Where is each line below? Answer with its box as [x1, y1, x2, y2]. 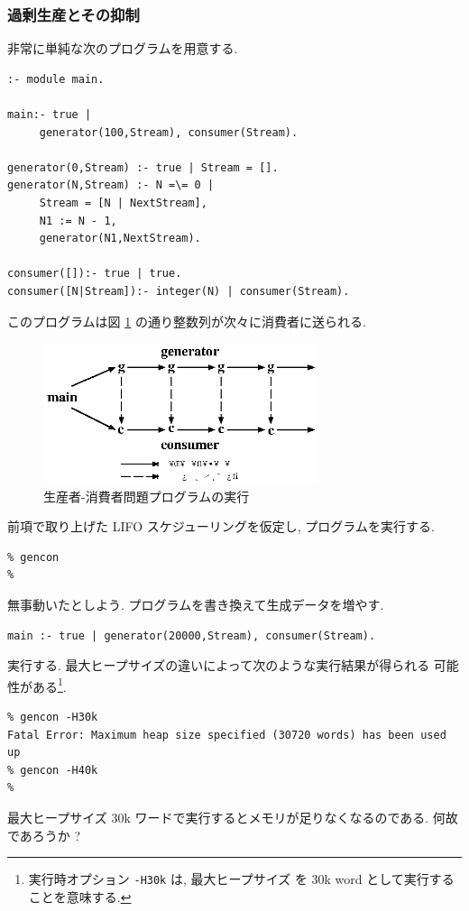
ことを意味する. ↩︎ [28, 887, 132, 906]
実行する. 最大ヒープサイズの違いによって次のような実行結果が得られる [7, 656, 430, 675]
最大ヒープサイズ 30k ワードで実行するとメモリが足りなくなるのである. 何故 [7, 807, 458, 826]
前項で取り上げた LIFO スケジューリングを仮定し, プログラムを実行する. [7, 517, 435, 536]
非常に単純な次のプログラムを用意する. [7, 39, 238, 58]
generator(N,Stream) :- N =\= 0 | [7, 179, 215, 192]
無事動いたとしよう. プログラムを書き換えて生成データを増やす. [7, 594, 384, 613]
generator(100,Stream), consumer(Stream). [39, 125, 299, 139]
